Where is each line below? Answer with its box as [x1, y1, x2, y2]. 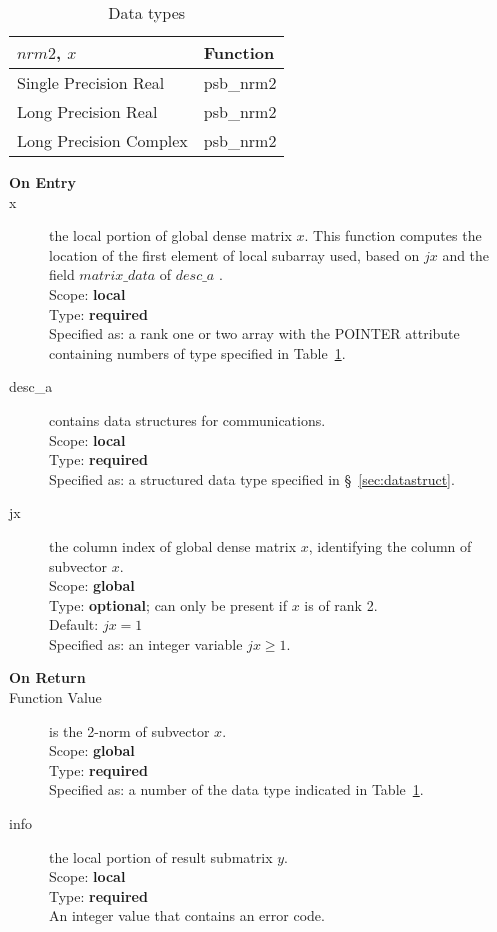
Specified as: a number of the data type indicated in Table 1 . [49, 779, 424, 800]
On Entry [9, 172, 76, 192]
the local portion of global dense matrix [49, 225, 292, 246]
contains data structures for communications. [49, 409, 326, 430]
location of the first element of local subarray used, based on [49, 244, 420, 265]
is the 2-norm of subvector [49, 720, 210, 741]
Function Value [9, 687, 102, 708]
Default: [49, 614, 99, 635]
